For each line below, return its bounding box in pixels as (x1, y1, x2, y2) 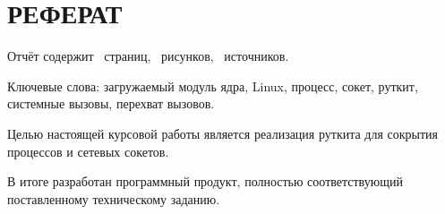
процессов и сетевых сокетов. (7, 141, 169, 160)
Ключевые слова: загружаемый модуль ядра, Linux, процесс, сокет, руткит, (7, 76, 418, 95)
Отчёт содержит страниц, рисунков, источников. (7, 47, 289, 65)
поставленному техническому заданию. (7, 189, 220, 208)
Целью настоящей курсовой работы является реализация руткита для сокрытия (7, 124, 439, 142)
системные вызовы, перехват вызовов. (7, 94, 215, 113)
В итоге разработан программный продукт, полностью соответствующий (7, 172, 403, 191)
